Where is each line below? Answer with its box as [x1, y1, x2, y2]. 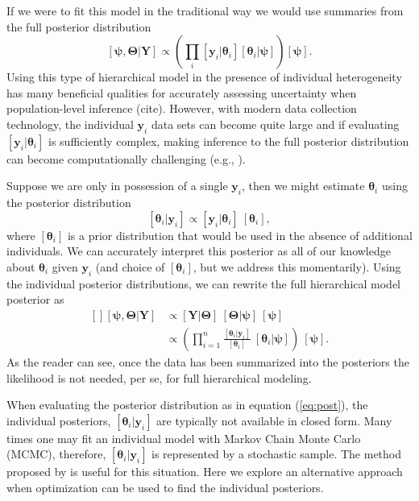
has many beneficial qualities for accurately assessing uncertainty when [6, 84, 357, 101]
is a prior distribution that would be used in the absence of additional [67, 226, 413, 243]
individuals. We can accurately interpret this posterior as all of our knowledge [6, 242, 391, 259]
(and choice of [95, 258, 165, 275]
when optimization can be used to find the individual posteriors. [6, 478, 324, 495]
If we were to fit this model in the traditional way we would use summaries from [6, 2, 404, 19]
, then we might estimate [242, 177, 365, 194]
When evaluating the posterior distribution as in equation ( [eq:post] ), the [6, 396, 368, 413]
